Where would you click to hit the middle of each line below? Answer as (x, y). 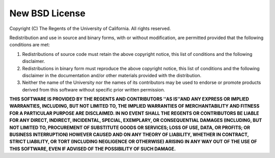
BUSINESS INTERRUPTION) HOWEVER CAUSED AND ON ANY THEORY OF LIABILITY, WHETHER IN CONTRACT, (129, 135)
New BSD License (48, 13)
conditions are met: (30, 45)
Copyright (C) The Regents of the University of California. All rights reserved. (90, 28)
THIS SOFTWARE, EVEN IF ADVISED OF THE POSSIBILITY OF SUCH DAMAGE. (92, 149)
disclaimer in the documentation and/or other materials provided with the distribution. (112, 75)
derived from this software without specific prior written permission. (94, 89)
